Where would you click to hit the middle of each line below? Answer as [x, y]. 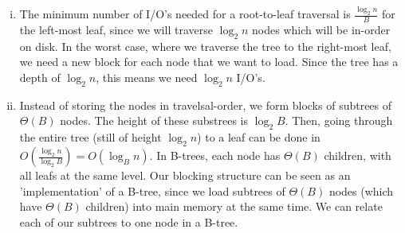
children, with [358, 155]
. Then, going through [339, 120]
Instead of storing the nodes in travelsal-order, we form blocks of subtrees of [206, 105]
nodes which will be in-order [321, 30]
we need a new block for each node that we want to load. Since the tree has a [209, 62]
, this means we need [147, 78]
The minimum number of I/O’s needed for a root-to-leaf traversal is [185, 14]
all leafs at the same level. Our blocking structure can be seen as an [185, 175]
